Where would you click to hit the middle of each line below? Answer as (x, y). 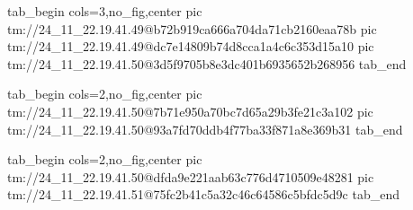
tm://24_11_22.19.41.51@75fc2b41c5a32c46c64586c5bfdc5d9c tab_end (203, 194)
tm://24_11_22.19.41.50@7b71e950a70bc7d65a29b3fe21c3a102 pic (190, 111)
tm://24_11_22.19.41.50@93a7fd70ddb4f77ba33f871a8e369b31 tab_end (205, 129)
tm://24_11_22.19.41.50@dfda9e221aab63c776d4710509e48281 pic (191, 176)
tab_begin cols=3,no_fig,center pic (105, 11)
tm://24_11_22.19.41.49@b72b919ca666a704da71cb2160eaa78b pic (192, 28)
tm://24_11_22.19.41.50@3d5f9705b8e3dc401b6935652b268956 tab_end (207, 63)
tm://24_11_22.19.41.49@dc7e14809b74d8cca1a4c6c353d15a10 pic (191, 46)
